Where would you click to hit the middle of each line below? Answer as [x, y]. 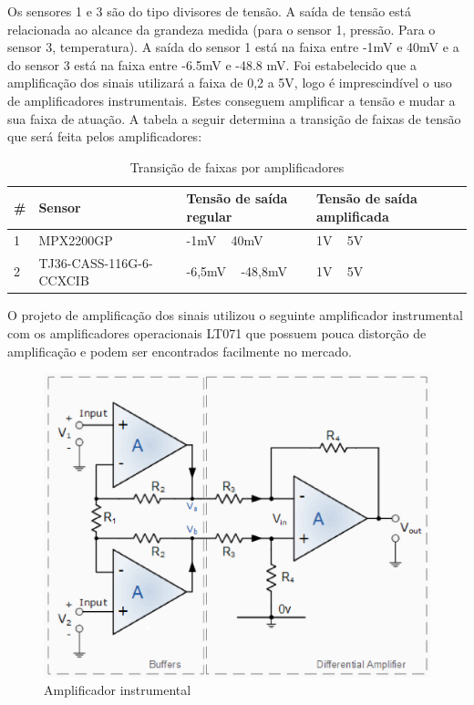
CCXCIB [64, 280]
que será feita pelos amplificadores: [105, 136]
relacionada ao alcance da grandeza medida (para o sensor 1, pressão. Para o [222, 29]
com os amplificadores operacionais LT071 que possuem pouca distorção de [217, 332]
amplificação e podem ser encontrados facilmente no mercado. [180, 351]
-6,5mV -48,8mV [237, 271]
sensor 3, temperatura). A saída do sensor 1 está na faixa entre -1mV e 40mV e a [233, 47]
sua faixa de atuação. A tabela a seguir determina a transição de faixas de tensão [234, 118]
